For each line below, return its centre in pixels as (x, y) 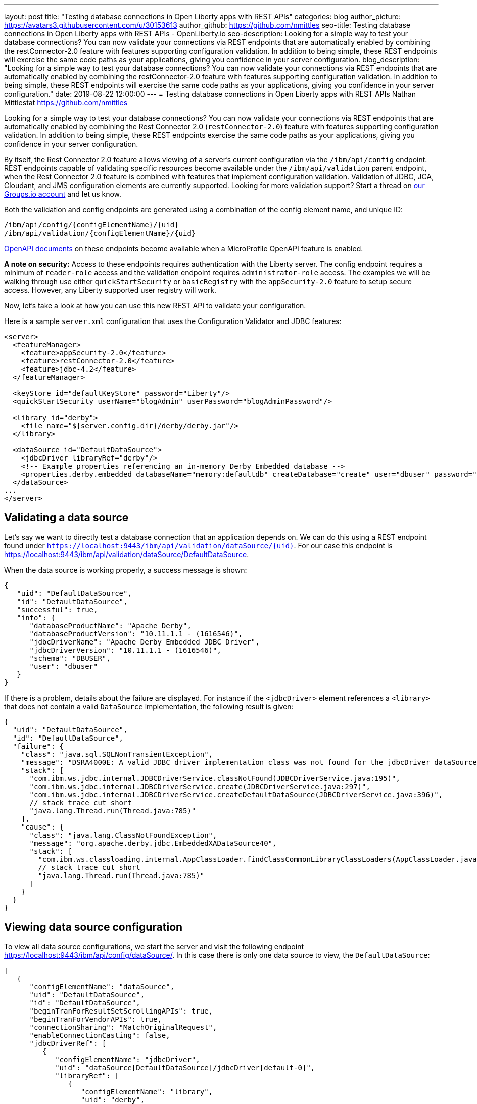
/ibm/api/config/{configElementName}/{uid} (91, 225)
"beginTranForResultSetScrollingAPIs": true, (121, 1011)
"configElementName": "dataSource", (102, 986)
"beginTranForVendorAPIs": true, (96, 1019)
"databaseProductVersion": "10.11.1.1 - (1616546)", (136, 634)
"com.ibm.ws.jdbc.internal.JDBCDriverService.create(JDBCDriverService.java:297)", (200, 786)
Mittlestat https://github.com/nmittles (66, 102)
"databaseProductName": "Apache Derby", (110, 626)
